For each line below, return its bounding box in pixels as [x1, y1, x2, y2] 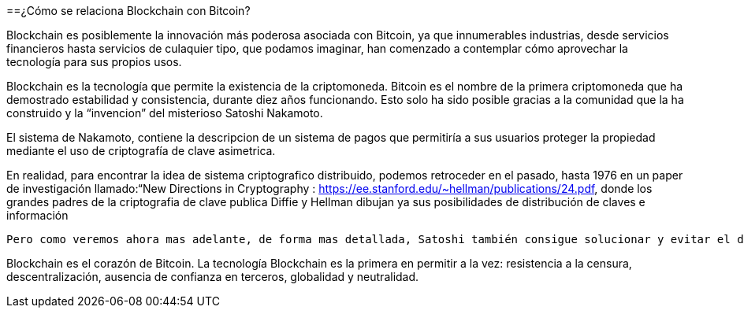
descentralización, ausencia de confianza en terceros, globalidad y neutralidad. [6, 270, 419, 283]
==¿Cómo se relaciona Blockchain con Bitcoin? [6, 4, 251, 17]
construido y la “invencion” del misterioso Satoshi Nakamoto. [6, 106, 323, 120]
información [6, 209, 69, 222]
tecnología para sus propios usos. [6, 55, 182, 68]
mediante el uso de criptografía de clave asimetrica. [6, 144, 276, 157]
